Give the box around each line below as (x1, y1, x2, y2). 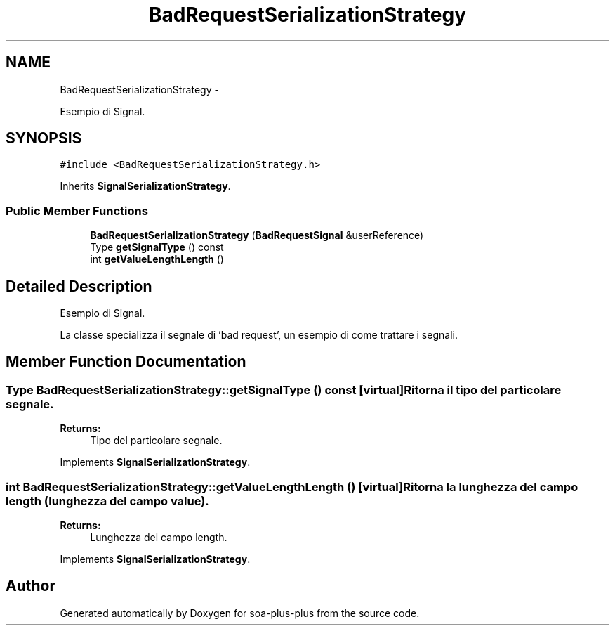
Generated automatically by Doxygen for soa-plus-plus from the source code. (60, 606, 420, 619)
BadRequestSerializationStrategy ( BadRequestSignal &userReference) (90, 229, 424, 242)
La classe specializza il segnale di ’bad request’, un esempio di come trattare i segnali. (60, 329, 458, 341)
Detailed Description (6, 277, 152, 295)
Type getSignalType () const (90, 241, 224, 254)
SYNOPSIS (6, 129, 82, 148)
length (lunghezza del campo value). (6, 493, 209, 508)
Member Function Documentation (6, 353, 246, 371)
